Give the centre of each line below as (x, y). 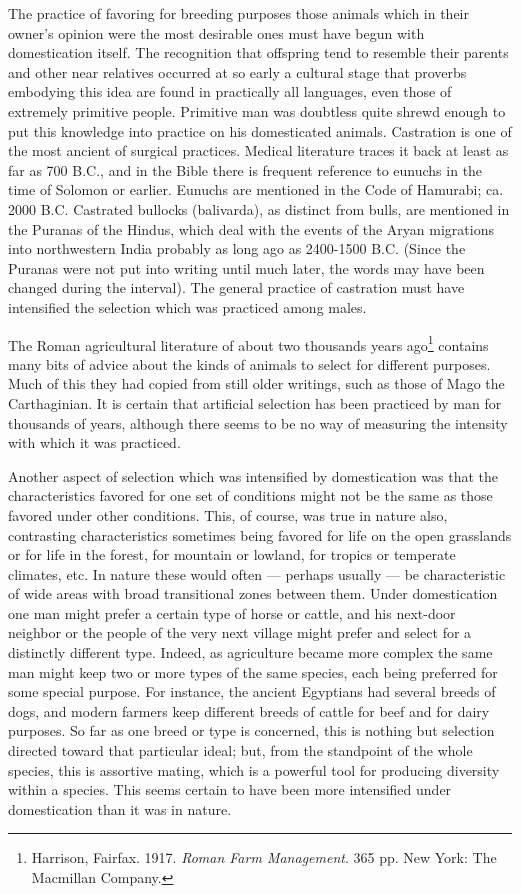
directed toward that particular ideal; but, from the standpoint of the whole (240, 750)
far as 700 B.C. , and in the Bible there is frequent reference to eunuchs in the (245, 169)
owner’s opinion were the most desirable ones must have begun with (216, 32)
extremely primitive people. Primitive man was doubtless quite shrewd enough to (257, 110)
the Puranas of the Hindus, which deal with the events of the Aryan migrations (251, 228)
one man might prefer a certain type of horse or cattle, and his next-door (232, 612)
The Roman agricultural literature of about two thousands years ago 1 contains (248, 343)
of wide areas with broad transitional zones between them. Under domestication (253, 593)
